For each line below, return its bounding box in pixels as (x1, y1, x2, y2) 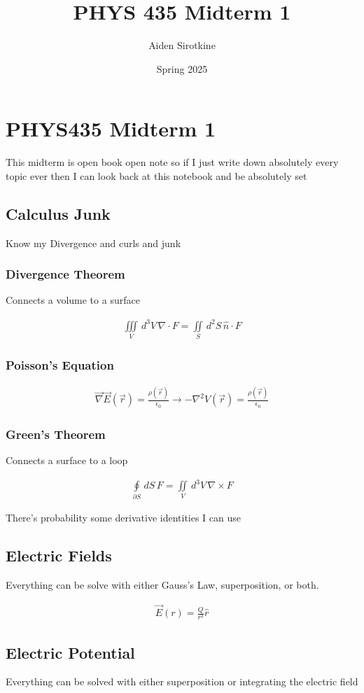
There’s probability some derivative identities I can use (6, 510, 241, 525)
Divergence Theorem (6, 265, 125, 283)
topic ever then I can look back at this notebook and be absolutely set (6, 168, 307, 183)
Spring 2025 (156, 61, 208, 76)
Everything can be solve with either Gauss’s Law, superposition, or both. (6, 577, 319, 592)
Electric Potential (6, 641, 135, 663)
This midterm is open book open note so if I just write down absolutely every (6, 155, 339, 169)
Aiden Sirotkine (148, 38, 216, 52)
